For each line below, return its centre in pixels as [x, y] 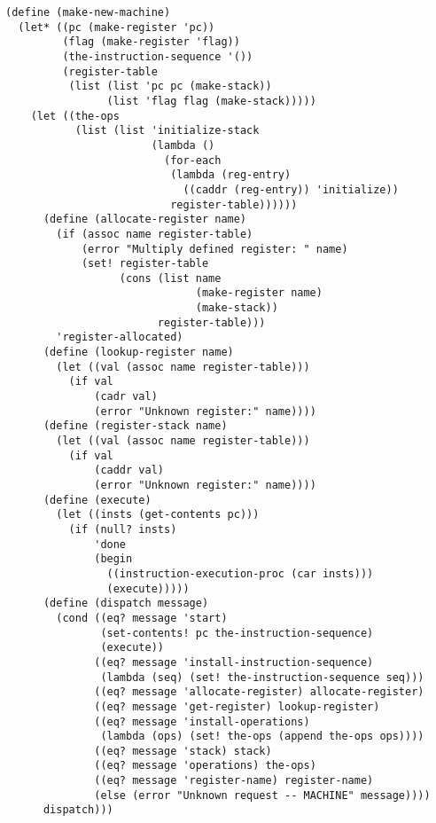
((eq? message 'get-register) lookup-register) [237, 706]
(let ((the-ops [75, 116]
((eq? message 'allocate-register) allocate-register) [259, 692]
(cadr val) [126, 397]
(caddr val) [129, 470]
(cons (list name [170, 278]
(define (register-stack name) [135, 426]
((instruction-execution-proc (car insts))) [240, 573]
